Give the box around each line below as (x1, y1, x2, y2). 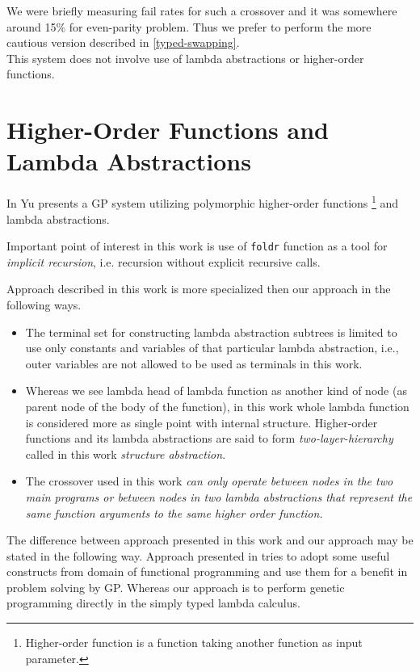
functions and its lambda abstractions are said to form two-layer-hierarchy (25, 430, 393, 447)
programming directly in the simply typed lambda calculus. (6, 594, 300, 611)
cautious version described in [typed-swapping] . (6, 34, 240, 51)
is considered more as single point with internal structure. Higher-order (25, 414, 378, 430)
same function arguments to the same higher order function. (25, 504, 323, 521)
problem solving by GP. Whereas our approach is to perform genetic (6, 578, 345, 595)
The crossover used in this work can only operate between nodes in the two (25, 472, 393, 489)
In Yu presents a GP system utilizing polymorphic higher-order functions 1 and (6, 192, 399, 211)
